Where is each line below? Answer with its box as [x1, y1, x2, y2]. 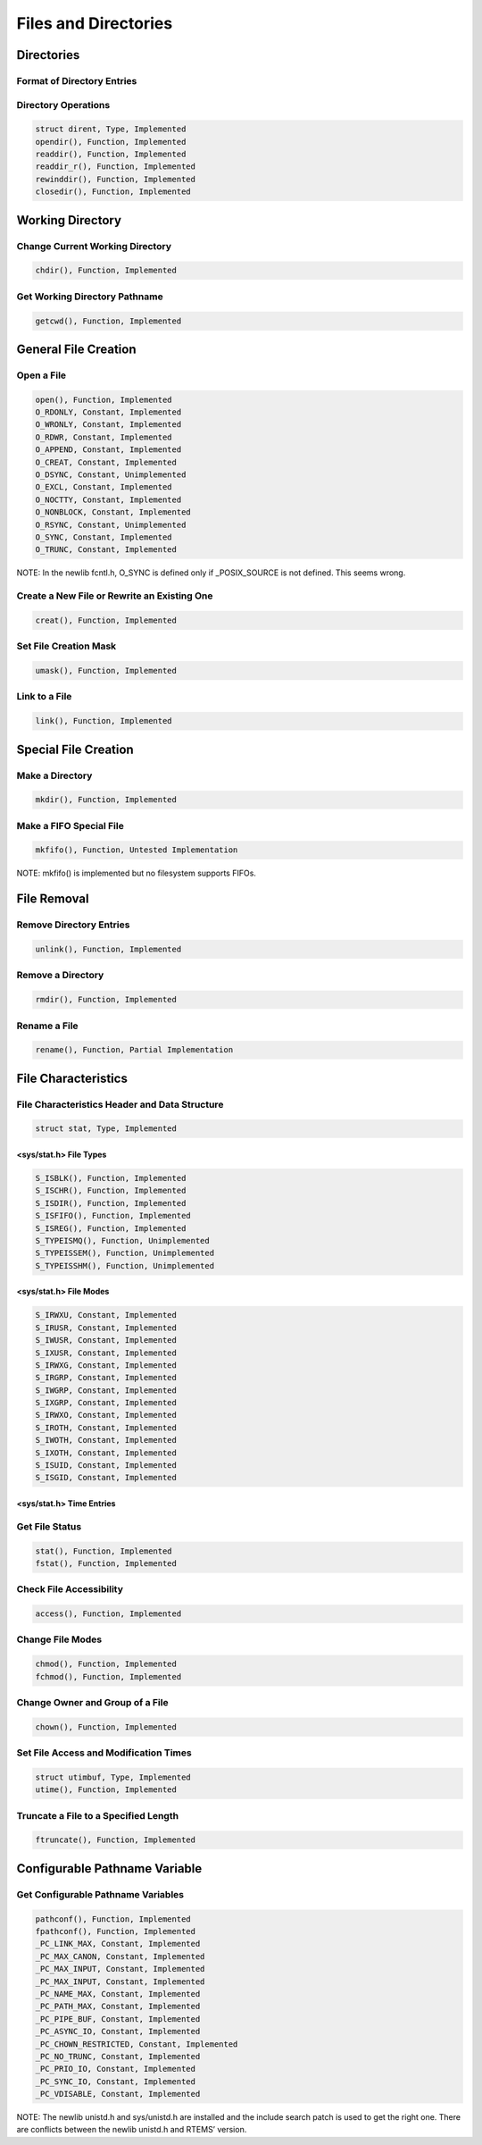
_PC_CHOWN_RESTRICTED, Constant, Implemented [35, 2039, 238, 2049]
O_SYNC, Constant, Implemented [35, 532, 173, 542]
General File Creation [16, 341, 137, 356]
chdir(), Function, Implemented [35, 265, 178, 276]
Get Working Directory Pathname [16, 290, 164, 303]
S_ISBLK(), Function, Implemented [35, 1173, 187, 1184]
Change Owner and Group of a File [16, 1697, 169, 1708]
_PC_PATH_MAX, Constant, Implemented [35, 2001, 201, 2012]
